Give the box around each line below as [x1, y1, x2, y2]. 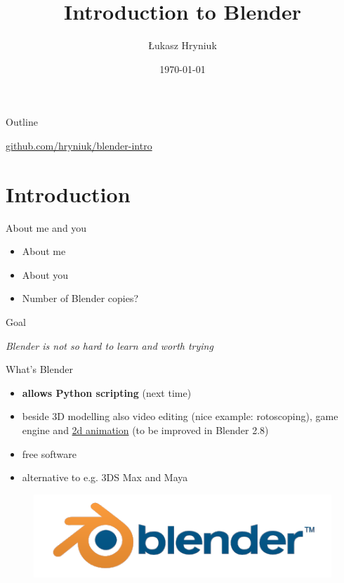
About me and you [6, 220, 87, 235]
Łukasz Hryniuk [148, 38, 217, 53]
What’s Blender [6, 362, 73, 376]
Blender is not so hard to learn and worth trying [6, 338, 213, 353]
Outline [6, 114, 38, 129]
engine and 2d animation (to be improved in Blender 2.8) [22, 422, 269, 437]
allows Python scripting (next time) [22, 385, 192, 400]
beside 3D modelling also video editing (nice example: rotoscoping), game [22, 409, 338, 424]
